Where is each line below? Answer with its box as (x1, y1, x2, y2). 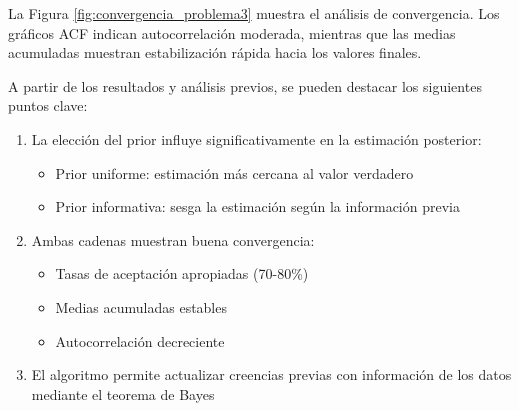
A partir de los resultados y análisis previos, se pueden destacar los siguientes (8, 75, 482, 96)
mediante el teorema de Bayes (31, 383, 215, 404)
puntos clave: (8, 95, 88, 116)
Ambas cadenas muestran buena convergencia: (31, 229, 315, 250)
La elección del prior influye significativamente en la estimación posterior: (31, 128, 482, 149)
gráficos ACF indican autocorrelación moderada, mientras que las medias (8, 22, 456, 43)
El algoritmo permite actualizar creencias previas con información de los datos (31, 364, 512, 385)
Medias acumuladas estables (55, 296, 227, 317)
